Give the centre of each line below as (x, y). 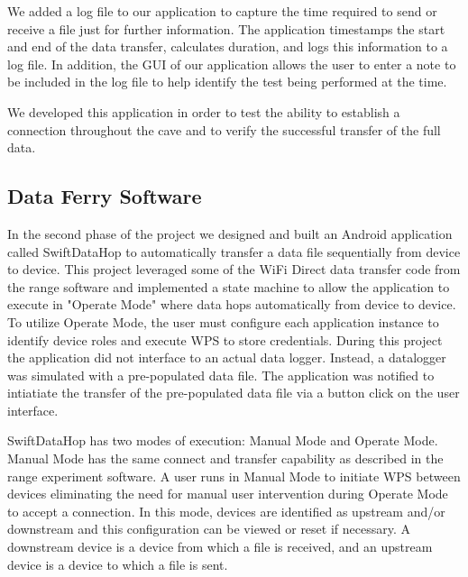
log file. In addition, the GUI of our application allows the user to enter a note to (232, 64)
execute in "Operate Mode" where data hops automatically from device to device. (232, 304)
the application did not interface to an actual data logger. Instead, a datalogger (227, 357)
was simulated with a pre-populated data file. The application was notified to (221, 375)
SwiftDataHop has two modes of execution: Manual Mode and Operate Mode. (223, 440)
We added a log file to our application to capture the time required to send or (222, 11)
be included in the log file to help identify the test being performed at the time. (227, 82)
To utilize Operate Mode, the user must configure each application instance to (223, 321)
